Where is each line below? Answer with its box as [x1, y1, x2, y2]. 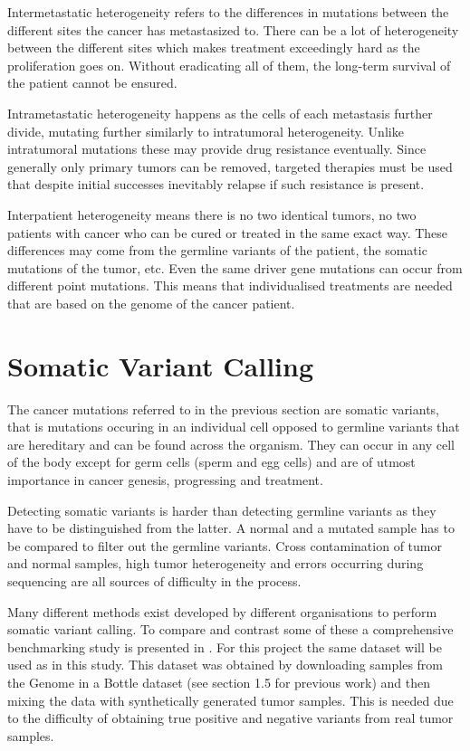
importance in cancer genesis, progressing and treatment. [7, 471, 323, 489]
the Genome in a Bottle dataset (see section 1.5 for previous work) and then [7, 672, 430, 691]
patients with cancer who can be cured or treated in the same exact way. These [7, 223, 448, 242]
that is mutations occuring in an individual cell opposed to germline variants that [7, 417, 460, 436]
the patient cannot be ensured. [7, 73, 177, 92]
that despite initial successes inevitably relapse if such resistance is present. [7, 175, 425, 194]
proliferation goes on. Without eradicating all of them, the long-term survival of [7, 55, 451, 74]
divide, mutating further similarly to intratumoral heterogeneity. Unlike [7, 121, 404, 140]
